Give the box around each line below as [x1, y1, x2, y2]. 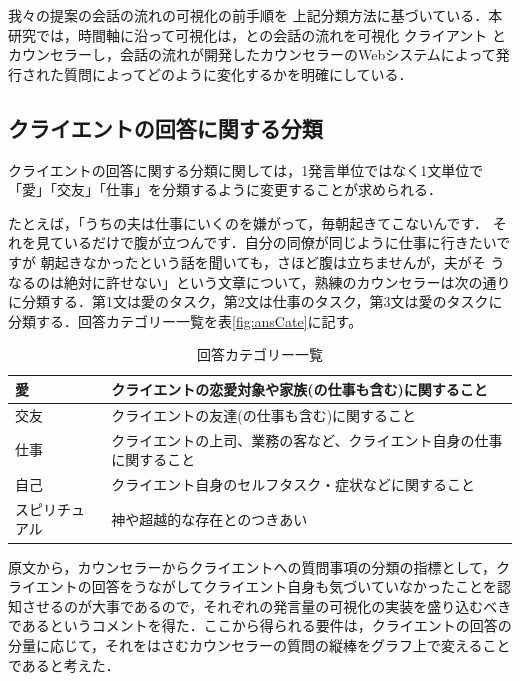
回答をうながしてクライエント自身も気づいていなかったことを [91, 576, 497, 597]
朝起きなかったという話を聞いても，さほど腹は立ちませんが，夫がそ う [40, 251, 505, 272]
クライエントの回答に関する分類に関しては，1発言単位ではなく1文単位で [8, 159, 484, 180]
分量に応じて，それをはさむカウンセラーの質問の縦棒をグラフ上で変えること [8, 634, 511, 655]
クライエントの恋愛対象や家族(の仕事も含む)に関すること [111, 378, 488, 399]
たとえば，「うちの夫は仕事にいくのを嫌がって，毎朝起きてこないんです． [8, 212, 489, 233]
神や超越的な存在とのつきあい [111, 508, 308, 529]
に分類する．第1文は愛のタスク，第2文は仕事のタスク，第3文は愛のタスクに [8, 291, 503, 312]
